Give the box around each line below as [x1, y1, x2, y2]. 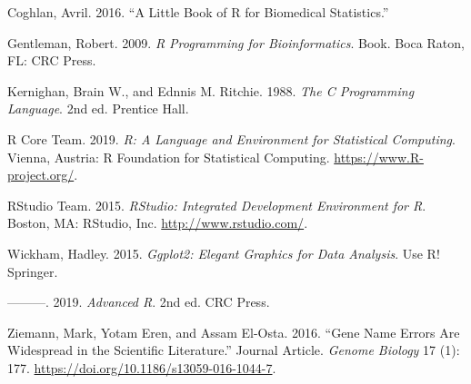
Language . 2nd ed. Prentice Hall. [7, 99, 189, 118]
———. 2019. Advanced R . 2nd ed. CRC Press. [7, 292, 270, 311]
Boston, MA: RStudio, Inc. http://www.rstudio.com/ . [7, 213, 308, 232]
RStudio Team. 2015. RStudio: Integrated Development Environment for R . [7, 195, 426, 214]
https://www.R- [334, 147, 424, 166]
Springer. [7, 261, 58, 281]
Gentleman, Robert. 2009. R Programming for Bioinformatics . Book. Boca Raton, [7, 33, 465, 52]
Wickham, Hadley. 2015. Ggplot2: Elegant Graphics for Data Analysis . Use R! [7, 243, 440, 262]
